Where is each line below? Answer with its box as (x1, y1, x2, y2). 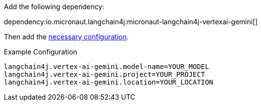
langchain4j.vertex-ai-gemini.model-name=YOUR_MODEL (4, 63, 209, 70)
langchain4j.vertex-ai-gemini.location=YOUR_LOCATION (4, 78, 213, 86)
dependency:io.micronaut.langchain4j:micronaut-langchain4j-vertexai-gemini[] (4, 17, 258, 26)
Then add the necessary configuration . (4, 33, 129, 41)
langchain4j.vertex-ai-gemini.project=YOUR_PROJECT (4, 70, 205, 78)
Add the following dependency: (4, 2, 104, 11)
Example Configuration (4, 48, 77, 56)
